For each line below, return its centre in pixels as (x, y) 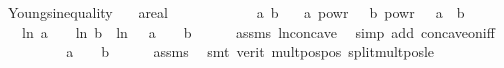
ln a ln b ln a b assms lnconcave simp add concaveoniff (258, 31)
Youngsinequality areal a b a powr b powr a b (236, 12)
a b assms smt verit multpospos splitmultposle (250, 51)
